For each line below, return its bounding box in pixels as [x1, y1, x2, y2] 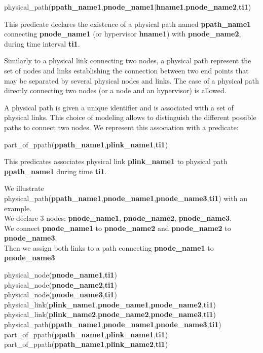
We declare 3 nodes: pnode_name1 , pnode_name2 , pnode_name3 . [4, 213, 232, 223]
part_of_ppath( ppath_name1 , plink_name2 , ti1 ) [4, 339, 168, 349]
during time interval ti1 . [4, 38, 80, 49]
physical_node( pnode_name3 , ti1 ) [4, 289, 117, 300]
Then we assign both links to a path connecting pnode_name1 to [4, 242, 214, 253]
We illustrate [4, 183, 44, 193]
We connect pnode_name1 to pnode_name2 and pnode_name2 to [4, 222, 231, 233]
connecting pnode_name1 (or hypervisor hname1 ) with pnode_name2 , [4, 28, 241, 39]
